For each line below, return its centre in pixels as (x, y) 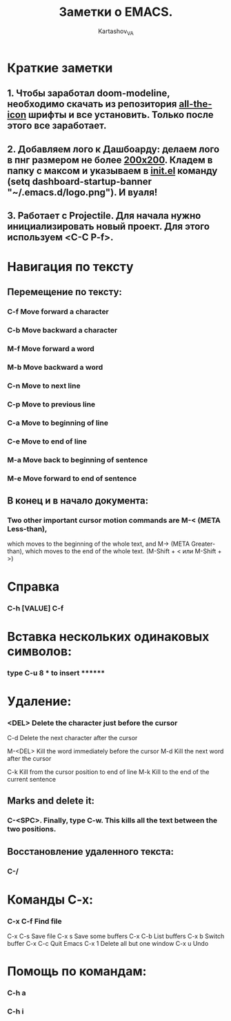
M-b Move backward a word (55, 368)
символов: (40, 651)
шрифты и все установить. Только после (121, 115)
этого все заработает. (57, 126)
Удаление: (39, 701)
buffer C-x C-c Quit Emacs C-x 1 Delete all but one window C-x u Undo (108, 944)
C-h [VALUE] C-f (36, 608)
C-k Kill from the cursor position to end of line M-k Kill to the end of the (108, 772)
